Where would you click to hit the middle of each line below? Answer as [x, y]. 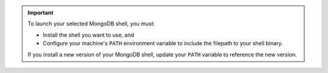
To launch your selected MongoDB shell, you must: [91, 24]
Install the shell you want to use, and [88, 35]
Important [41, 13]
